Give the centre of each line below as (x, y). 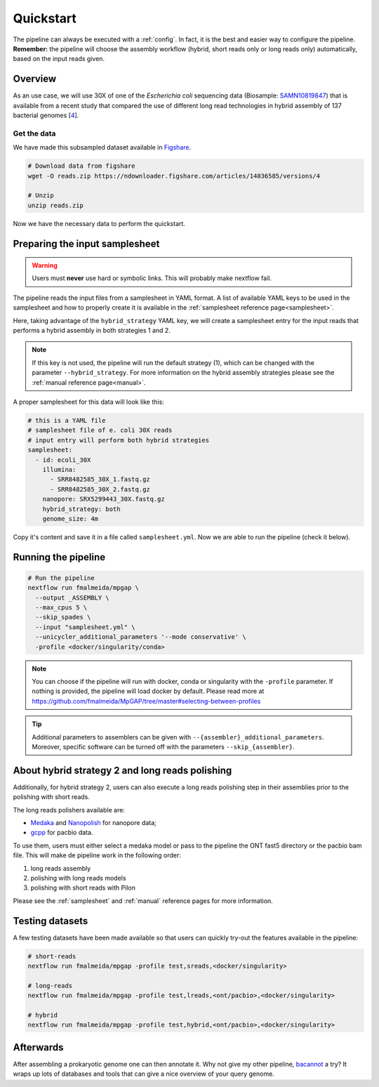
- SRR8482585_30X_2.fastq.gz (100, 489)
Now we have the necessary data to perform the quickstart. (99, 223)
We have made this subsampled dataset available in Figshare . (102, 147)
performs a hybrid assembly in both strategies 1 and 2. (92, 331)
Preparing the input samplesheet (86, 243)
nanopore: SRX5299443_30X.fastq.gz (104, 499)
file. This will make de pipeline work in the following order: (97, 855)
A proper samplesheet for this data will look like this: (88, 402)
